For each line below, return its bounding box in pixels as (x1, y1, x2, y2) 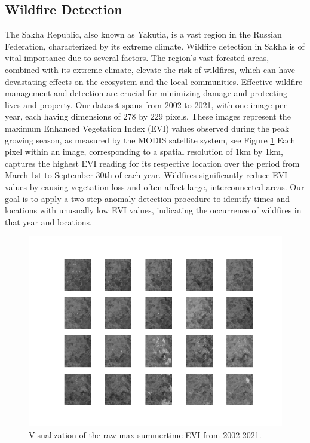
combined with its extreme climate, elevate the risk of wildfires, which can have (5, 63, 296, 75)
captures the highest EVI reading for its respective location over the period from (5, 157, 300, 169)
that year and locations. (5, 215, 92, 228)
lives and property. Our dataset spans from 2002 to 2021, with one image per (5, 98, 287, 111)
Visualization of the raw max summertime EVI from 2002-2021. (29, 428, 262, 441)
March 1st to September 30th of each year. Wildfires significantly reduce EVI (5, 169, 288, 181)
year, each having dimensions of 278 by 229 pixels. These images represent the (5, 110, 291, 123)
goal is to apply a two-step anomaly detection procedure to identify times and (5, 192, 290, 204)
